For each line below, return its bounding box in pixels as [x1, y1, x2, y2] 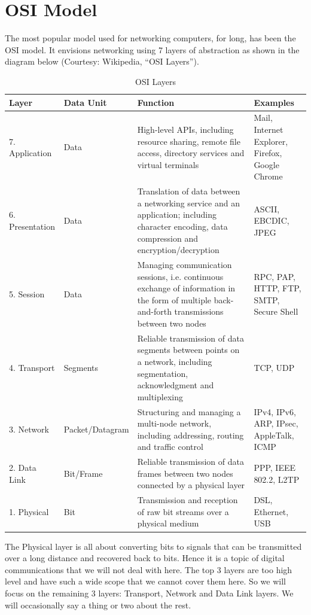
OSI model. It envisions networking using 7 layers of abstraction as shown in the [5, 43, 300, 56]
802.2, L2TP [254, 473, 300, 485]
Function [137, 96, 175, 108]
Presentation [9, 220, 55, 232]
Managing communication [137, 258, 232, 270]
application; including [137, 208, 217, 221]
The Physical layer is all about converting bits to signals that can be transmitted [5, 540, 302, 552]
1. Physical [9, 505, 49, 517]
